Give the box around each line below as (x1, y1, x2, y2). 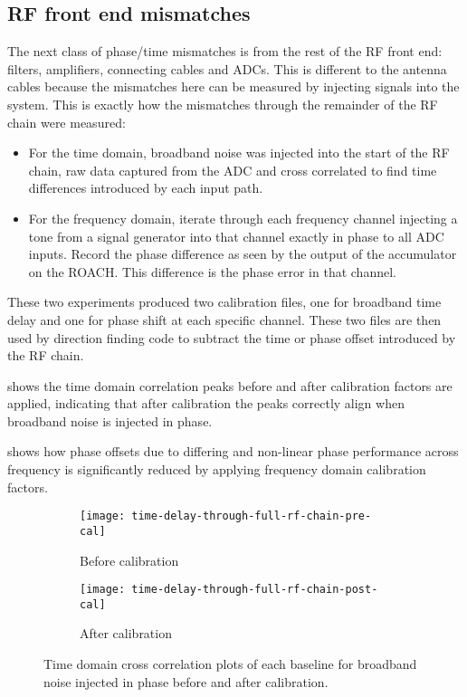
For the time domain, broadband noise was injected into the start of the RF (28, 143, 450, 162)
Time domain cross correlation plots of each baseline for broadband (43, 654, 417, 673)
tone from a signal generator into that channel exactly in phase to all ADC (28, 226, 444, 245)
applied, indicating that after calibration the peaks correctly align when (7, 394, 405, 413)
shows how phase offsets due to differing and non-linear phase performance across (7, 442, 459, 461)
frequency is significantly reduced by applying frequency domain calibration (7, 460, 426, 479)
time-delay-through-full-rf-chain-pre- (131, 510, 372, 523)
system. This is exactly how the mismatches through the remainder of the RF (7, 94, 438, 113)
